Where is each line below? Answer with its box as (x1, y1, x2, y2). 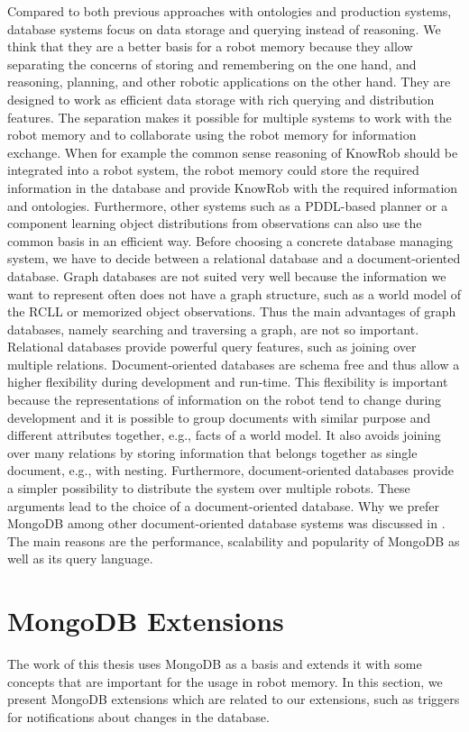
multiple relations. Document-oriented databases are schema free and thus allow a (7, 354, 460, 373)
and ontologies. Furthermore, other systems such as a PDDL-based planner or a (7, 196, 448, 215)
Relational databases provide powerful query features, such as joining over (7, 337, 417, 356)
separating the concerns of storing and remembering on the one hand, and (7, 54, 417, 73)
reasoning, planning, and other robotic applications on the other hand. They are (7, 72, 451, 91)
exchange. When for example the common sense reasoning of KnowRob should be (7, 142, 458, 161)
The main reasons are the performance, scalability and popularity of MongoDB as (7, 531, 460, 550)
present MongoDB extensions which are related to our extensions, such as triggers (7, 690, 460, 709)
